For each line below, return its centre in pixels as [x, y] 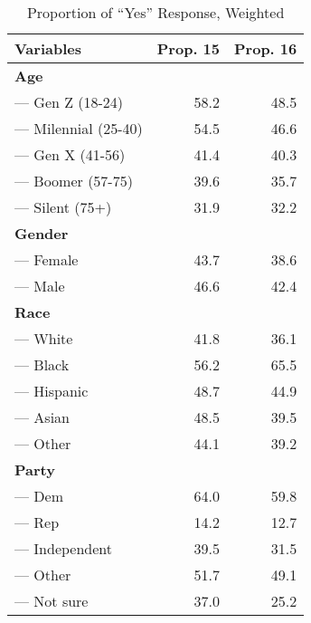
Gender [42, 233]
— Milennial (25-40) [79, 128]
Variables [48, 48]
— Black [42, 364]
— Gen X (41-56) [70, 154]
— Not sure [52, 601]
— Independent [64, 548]
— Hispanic [52, 391]
